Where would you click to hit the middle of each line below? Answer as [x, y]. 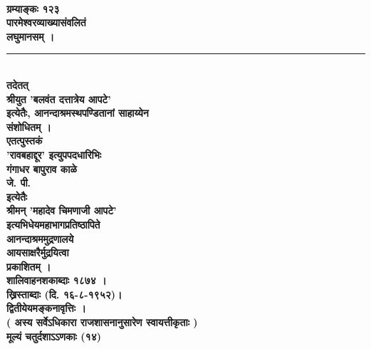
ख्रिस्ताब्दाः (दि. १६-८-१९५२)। [64, 294]
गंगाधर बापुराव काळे [42, 168]
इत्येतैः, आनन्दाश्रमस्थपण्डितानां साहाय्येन [78, 113]
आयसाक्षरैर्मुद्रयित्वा [38, 252]
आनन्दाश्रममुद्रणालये [40, 238]
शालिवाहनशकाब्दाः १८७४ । [57, 280]
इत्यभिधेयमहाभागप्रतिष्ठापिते [53, 224]
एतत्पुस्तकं [25, 141]
